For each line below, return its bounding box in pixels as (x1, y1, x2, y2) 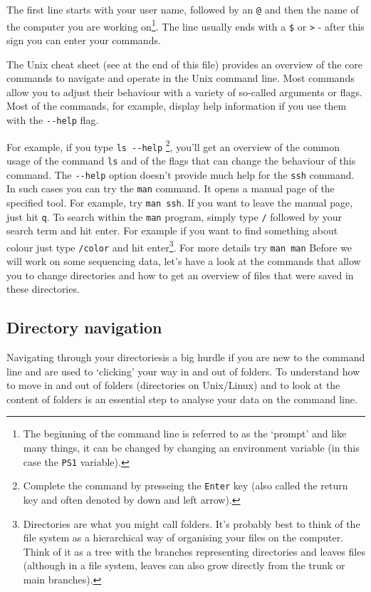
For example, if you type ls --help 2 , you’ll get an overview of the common (6, 137, 340, 154)
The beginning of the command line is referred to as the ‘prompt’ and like (23, 426, 347, 441)
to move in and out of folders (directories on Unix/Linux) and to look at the (6, 378, 340, 393)
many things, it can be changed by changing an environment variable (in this (23, 440, 360, 455)
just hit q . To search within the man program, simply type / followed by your (6, 209, 343, 224)
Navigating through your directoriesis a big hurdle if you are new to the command (6, 350, 365, 365)
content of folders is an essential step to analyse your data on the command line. (6, 391, 357, 406)
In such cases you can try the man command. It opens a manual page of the (6, 181, 335, 196)
